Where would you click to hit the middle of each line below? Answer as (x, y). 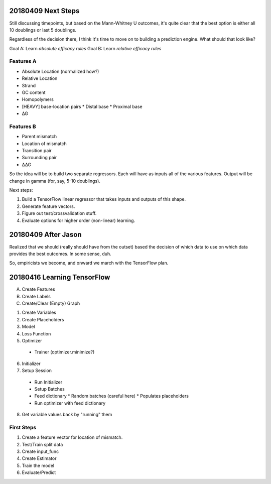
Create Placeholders (43, 319)
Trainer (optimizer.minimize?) (64, 352)
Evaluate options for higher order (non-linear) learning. (79, 220)
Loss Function (36, 333)
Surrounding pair (39, 158)
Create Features (38, 289)
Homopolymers (38, 99)
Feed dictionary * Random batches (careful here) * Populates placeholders (112, 396)
